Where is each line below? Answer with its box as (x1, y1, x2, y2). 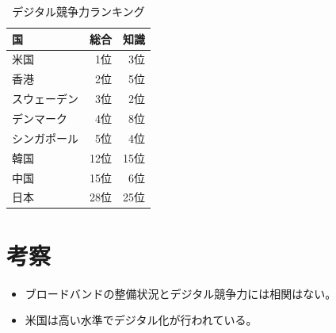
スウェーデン (12, 90, 78, 107)
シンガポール (12, 129, 78, 146)
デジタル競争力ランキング (12, 3, 145, 19)
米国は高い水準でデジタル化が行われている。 (25, 312, 258, 328)
